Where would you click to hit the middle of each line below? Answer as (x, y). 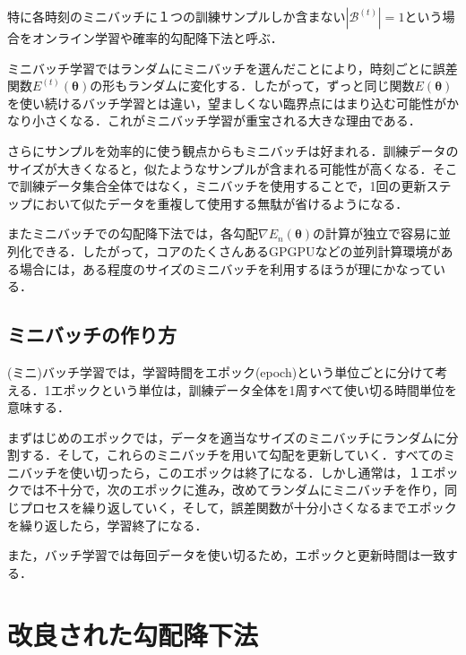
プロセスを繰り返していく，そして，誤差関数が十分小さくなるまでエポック (238, 508)
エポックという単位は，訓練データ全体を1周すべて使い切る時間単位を (254, 389)
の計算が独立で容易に (376, 233)
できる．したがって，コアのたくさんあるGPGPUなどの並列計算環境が (236, 250)
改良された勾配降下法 (133, 634)
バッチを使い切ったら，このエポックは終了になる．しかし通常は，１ (220, 472)
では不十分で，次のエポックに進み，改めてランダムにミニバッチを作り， (232, 490)
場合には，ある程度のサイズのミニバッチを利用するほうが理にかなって (226, 268)
